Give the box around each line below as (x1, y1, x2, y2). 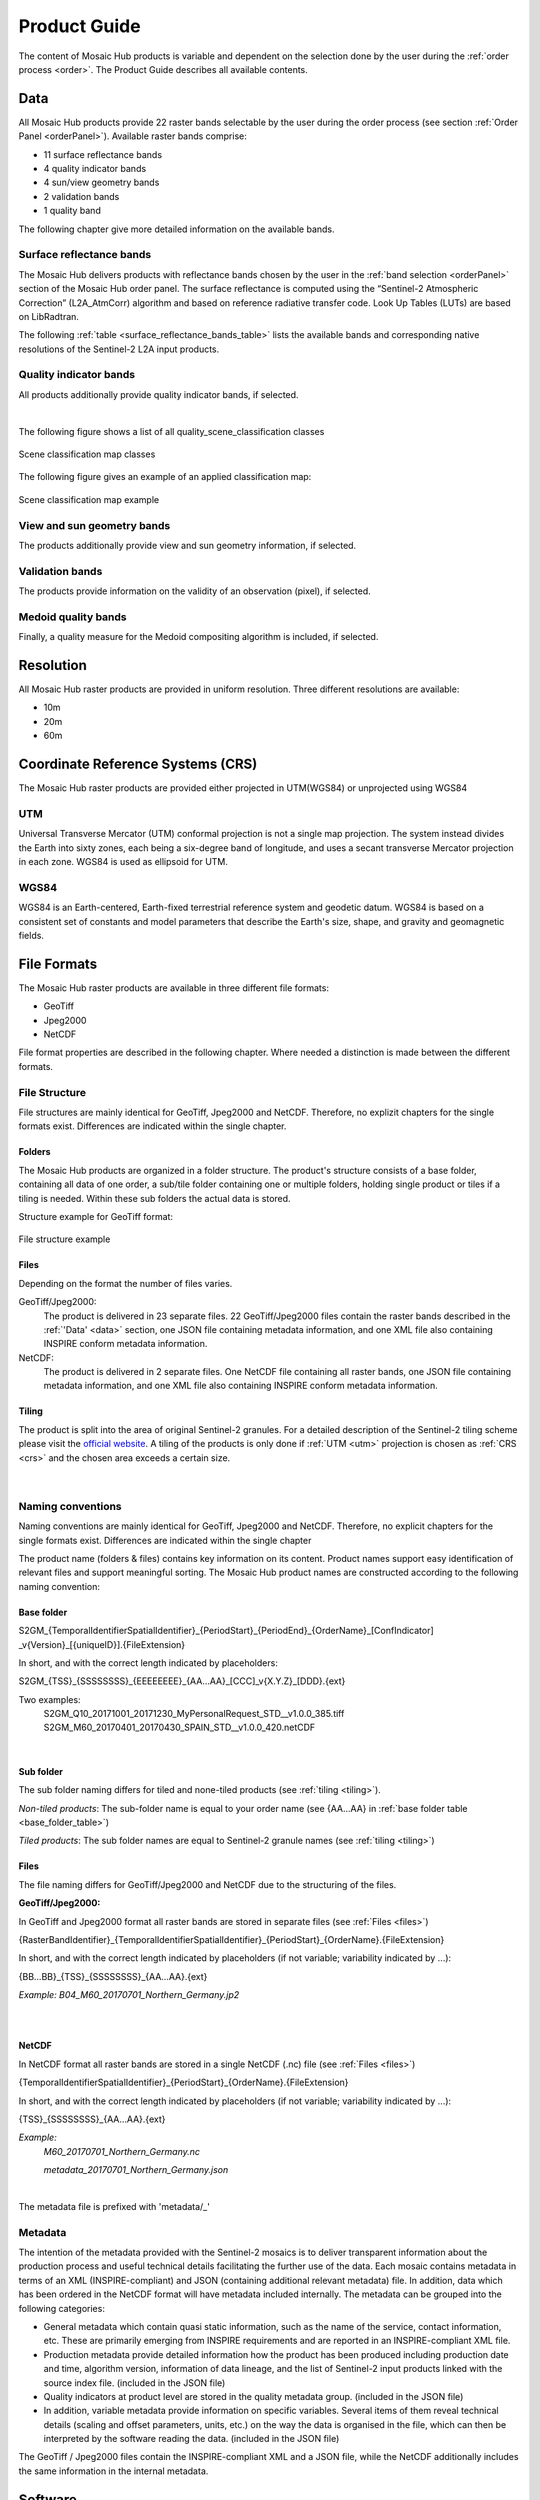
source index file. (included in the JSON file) (43, 2376, 226, 2389)
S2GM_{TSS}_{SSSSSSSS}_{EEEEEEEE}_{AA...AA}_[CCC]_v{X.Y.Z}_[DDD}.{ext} (18, 1675, 346, 1687)
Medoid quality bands (18, 610, 127, 624)
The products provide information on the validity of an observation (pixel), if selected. (18, 585, 372, 597)
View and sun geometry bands (18, 518, 171, 532)
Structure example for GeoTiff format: (18, 1210, 174, 1222)
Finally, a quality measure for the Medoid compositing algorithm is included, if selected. (18, 631, 379, 643)
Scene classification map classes (18, 448, 156, 460)
